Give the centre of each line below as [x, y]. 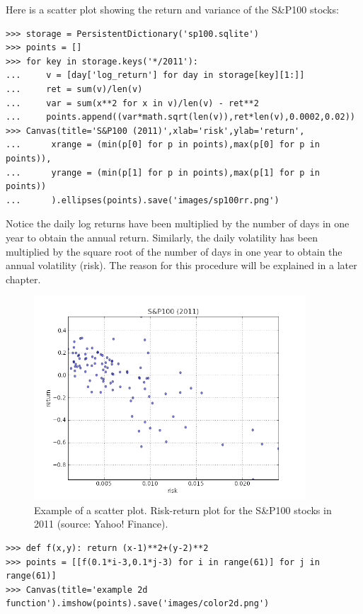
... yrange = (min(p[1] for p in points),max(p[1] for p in [163, 172]
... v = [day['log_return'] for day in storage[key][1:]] [155, 75]
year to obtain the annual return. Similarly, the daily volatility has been [162, 237]
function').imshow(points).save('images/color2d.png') [138, 604]
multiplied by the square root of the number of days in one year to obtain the [174, 251]
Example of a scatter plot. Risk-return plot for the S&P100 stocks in [183, 510]
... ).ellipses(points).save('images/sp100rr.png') [143, 200]
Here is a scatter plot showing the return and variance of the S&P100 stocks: [172, 9]
